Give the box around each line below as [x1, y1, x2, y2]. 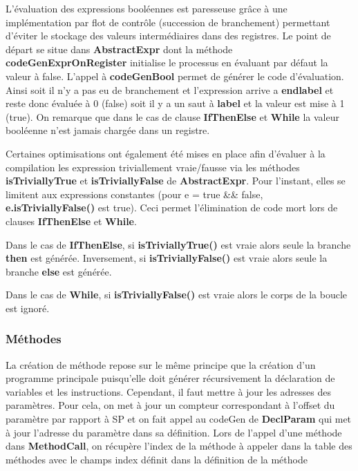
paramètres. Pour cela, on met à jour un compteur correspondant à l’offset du [6, 398, 335, 412]
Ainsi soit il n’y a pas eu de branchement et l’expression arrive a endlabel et [6, 82, 334, 97]
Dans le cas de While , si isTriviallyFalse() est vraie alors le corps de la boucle [6, 287, 348, 302]
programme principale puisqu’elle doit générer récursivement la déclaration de [6, 371, 335, 385]
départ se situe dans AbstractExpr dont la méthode [6, 41, 233, 56]
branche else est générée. [6, 264, 112, 278]
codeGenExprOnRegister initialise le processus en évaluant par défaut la [6, 55, 328, 70]
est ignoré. [6, 300, 50, 315]
